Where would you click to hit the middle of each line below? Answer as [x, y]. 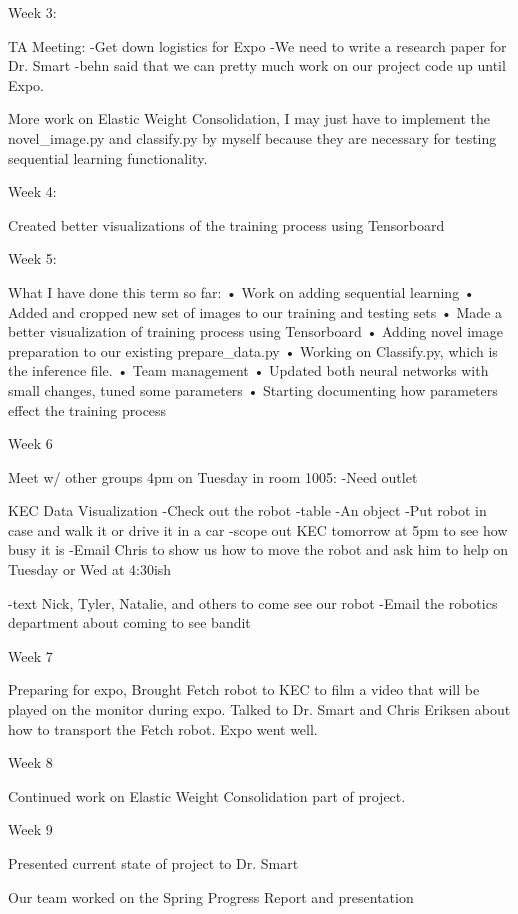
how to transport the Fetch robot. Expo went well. [163, 728]
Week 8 [30, 762]
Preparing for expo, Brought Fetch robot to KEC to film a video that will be [244, 689]
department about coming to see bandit [129, 622]
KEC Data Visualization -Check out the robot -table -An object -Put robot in [247, 510]
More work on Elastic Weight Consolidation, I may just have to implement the [249, 118]
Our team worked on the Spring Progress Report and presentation [211, 896]
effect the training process [87, 409]
